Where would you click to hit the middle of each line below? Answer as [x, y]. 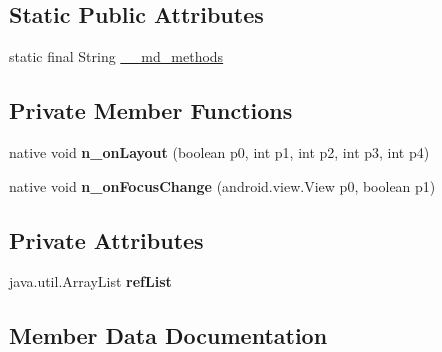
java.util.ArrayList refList [90, 281]
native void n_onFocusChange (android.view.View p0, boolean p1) [222, 185]
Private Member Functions [151, 110]
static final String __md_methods [116, 56]
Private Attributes [106, 239]
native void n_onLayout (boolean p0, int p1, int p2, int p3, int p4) [219, 152]
